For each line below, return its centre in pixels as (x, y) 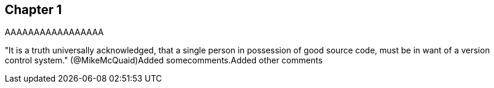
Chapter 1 (33, 10)
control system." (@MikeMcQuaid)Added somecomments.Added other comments (164, 60)
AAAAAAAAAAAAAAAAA (54, 32)
